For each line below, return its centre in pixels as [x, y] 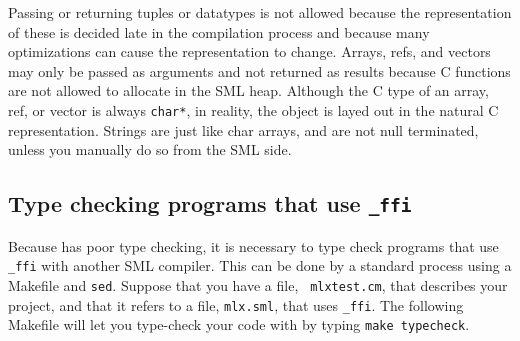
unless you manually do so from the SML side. [150, 149]
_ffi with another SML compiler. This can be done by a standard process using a [260, 265]
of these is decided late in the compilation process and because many [219, 31]
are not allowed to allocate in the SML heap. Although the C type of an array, [248, 90]
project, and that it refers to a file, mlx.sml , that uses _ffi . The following [236, 304]
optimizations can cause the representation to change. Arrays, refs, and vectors [249, 51]
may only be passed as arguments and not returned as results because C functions [259, 70]
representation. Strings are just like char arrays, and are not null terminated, [243, 129]
